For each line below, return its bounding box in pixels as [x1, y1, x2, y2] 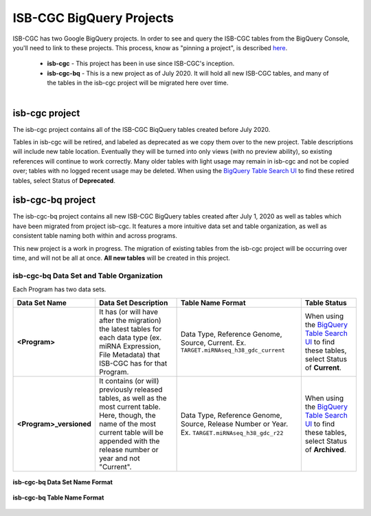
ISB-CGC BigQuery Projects [12, 10, 175, 25]
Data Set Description [98, 298, 168, 307]
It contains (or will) [98, 376, 159, 385]
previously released [98, 385, 163, 394]
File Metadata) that [98, 350, 161, 359]
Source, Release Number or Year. [180, 419, 289, 429]
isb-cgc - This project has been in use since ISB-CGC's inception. [47, 59, 235, 68]
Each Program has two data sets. [12, 285, 106, 293]
